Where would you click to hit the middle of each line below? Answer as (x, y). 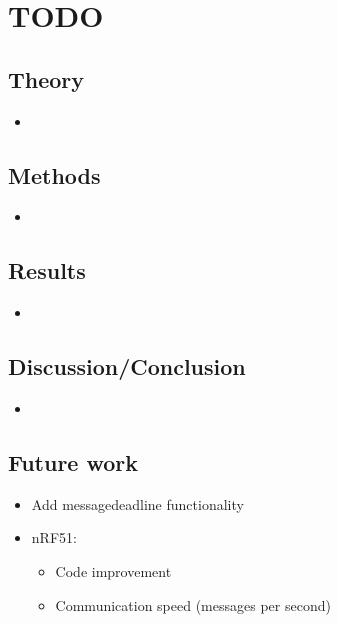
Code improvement (113, 570)
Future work (73, 461)
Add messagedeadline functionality (137, 503)
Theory (46, 78)
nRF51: (54, 537)
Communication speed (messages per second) (193, 604)
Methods (54, 174)
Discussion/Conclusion (127, 366)
